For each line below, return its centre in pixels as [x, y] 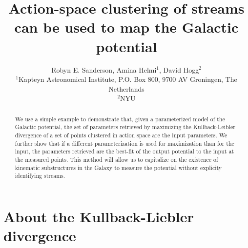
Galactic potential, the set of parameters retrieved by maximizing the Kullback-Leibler [125, 127]
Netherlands [126, 88]
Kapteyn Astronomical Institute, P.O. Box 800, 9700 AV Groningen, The [128, 79]
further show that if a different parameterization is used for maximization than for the [124, 143]
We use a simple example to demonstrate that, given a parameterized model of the [120, 119]
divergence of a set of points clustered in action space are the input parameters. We [121, 135]
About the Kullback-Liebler [99, 216]
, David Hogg [179, 69]
